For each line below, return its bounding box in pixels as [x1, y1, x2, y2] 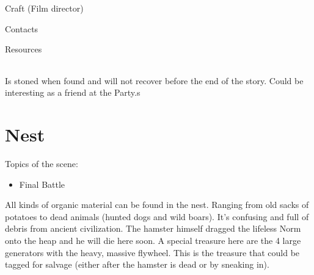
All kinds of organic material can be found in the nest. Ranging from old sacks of [5, 198, 309, 211]
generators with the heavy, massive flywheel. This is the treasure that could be [5, 246, 300, 259]
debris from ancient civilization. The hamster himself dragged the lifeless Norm [5, 222, 301, 235]
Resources [5, 43, 42, 55]
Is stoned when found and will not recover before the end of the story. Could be [5, 74, 304, 87]
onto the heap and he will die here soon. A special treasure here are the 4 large [5, 234, 301, 247]
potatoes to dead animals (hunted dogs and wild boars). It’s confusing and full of [5, 210, 309, 223]
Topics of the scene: [5, 157, 78, 170]
